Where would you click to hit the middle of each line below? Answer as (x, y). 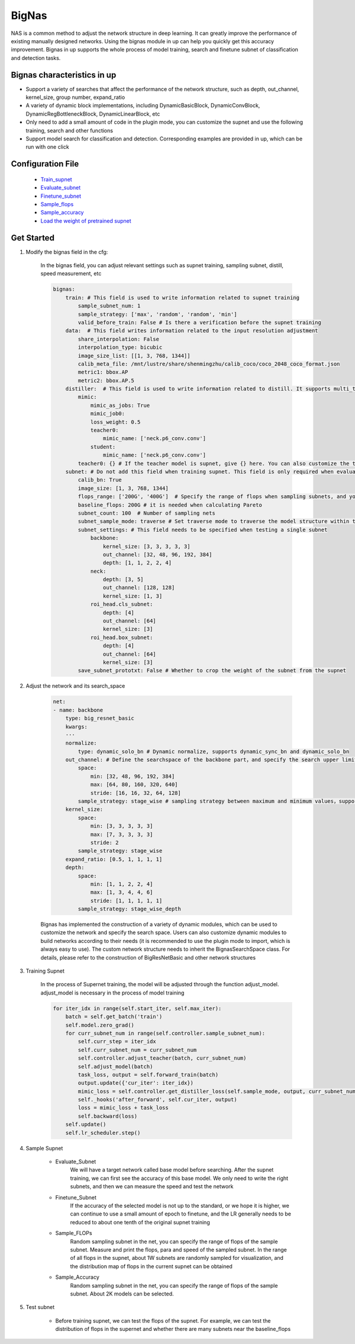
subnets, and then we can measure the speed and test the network (152, 1186)
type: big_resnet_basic (100, 718)
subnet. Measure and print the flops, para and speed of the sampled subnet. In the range (178, 1249)
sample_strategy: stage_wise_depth (130, 909)
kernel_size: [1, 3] (133, 596)
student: (103, 447)
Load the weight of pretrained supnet (86, 221)
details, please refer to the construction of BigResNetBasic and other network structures (148, 957)
